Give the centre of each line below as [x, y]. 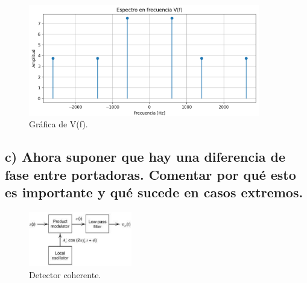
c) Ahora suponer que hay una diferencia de [145, 157]
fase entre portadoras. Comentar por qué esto [150, 174]
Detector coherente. [65, 274]
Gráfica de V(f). [59, 124]
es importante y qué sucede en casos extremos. [154, 192]
